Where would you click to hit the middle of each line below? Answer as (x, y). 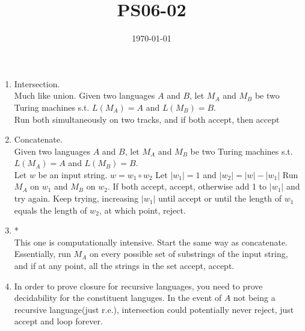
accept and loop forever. (58, 321)
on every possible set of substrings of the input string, (189, 254)
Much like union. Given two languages (85, 95)
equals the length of (51, 210)
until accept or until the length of (220, 198)
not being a (254, 298)
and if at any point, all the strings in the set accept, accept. (124, 266)
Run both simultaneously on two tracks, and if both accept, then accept (147, 119)
